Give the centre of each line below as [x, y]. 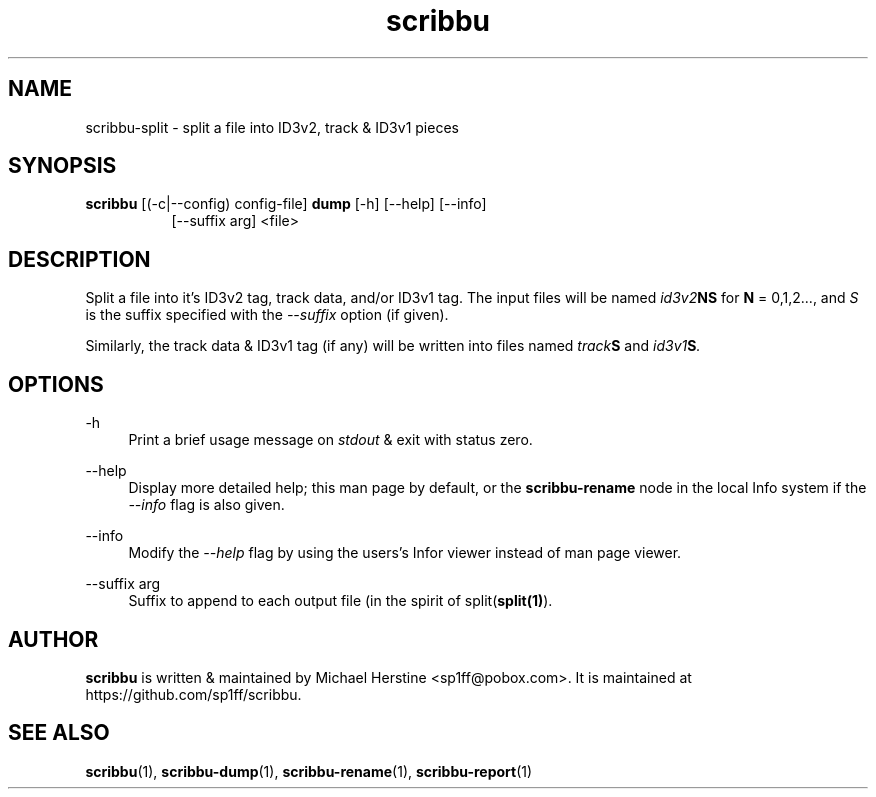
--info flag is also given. [206, 505]
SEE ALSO [59, 733]
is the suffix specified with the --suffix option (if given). [267, 315]
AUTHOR [53, 639]
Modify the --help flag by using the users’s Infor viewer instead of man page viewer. [405, 553]
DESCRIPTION [79, 259]
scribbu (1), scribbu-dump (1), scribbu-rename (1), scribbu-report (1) [309, 771]
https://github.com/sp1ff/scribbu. [193, 694]
